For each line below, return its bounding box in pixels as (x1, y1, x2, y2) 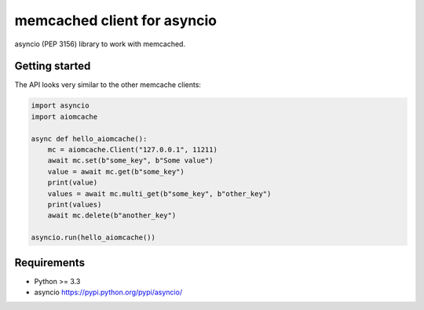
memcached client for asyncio (14, 12, 217, 29)
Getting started (14, 60, 91, 73)
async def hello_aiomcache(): (31, 134, 148, 143)
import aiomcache (31, 112, 98, 121)
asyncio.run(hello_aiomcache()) (31, 233, 156, 243)
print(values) (47, 200, 102, 209)
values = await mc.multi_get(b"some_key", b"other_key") (47, 189, 272, 198)
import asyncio (31, 101, 90, 110)
